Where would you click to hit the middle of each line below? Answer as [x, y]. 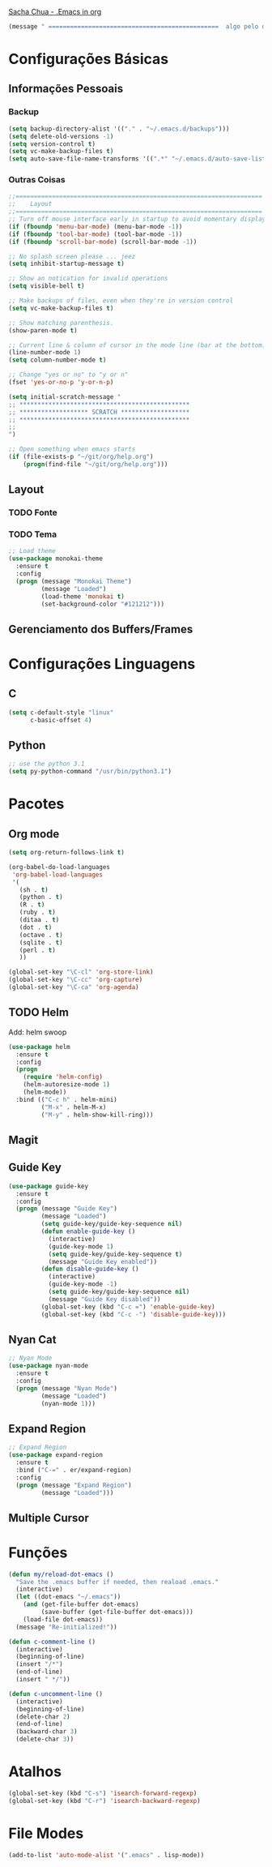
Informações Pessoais [66, 89]
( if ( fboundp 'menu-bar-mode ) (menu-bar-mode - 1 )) [96, 226]
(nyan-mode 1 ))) [68, 1403]
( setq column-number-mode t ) [57, 360]
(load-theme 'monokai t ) [83, 596]
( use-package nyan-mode [49, 1366]
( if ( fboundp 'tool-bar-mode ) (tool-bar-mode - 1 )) [96, 234]
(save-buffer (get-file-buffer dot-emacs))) [117, 1612]
